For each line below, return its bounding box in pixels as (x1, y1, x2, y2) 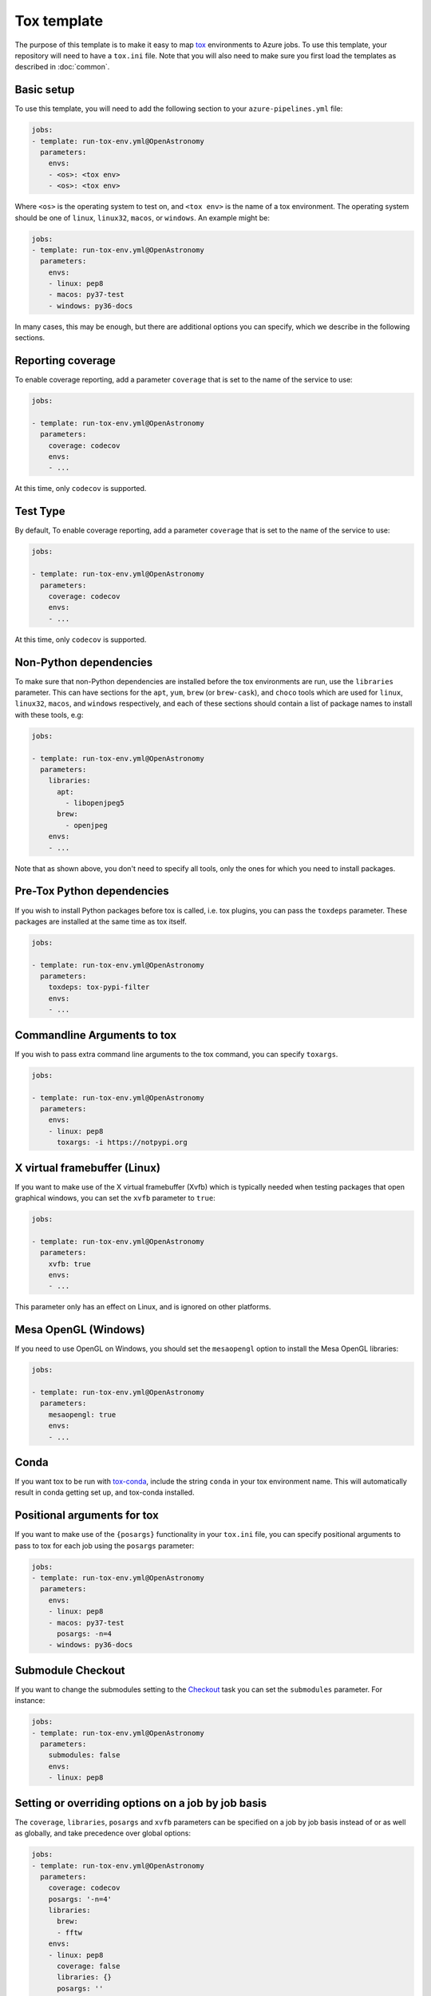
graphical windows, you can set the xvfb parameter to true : (14, 1193, 215, 1202)
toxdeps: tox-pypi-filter (48, 983, 150, 992)
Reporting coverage (14, 354, 116, 367)
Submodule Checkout (14, 1663, 125, 1677)
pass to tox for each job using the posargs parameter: (14, 1541, 195, 1550)
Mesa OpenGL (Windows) (14, 1323, 145, 1337)
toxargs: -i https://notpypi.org (57, 1138, 188, 1147)
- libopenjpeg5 (65, 798, 125, 808)
